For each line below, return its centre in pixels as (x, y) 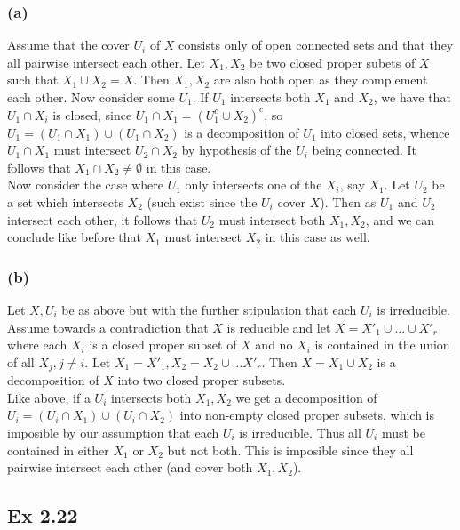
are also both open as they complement (321, 80)
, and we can (400, 219)
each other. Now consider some (91, 97)
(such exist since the (202, 201)
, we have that (412, 97)
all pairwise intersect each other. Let (106, 62)
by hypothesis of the (237, 150)
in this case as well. (317, 237)
